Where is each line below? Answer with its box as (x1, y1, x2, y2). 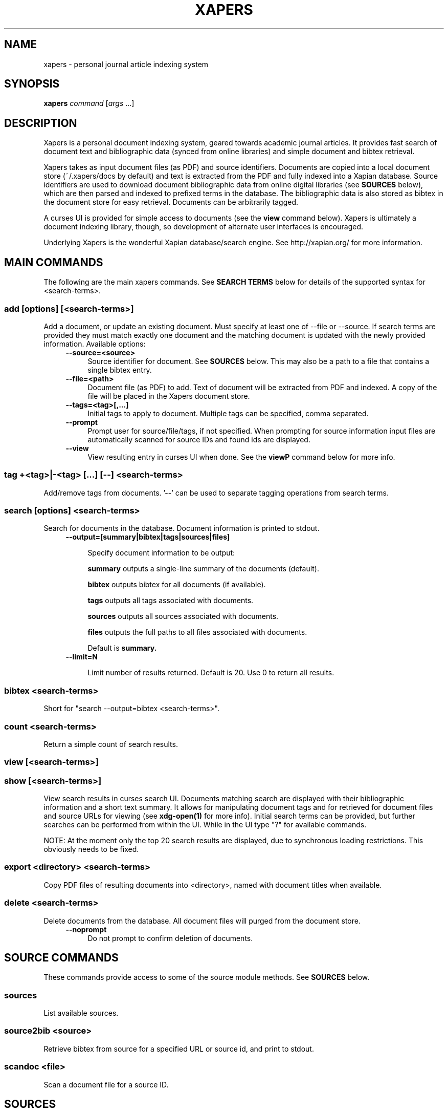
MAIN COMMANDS (4, 255, 103, 269)
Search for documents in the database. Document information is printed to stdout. (43, 524, 320, 533)
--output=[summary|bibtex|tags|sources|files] (65, 532, 230, 542)
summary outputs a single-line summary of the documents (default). (87, 564, 320, 573)
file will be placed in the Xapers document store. (87, 391, 250, 400)
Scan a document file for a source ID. (43, 1080, 169, 1089)
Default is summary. (87, 644, 157, 653)
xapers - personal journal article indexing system (43, 59, 209, 69)
